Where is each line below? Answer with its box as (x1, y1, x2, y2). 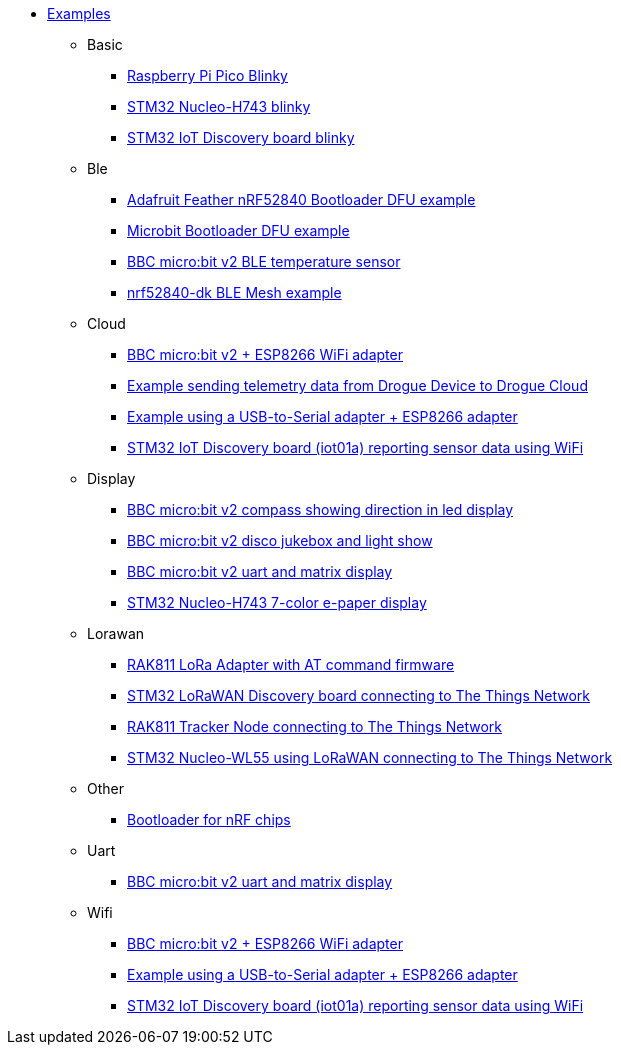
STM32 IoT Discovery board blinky (127, 129, 355, 146)
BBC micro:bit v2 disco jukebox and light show (127, 532, 433, 549)
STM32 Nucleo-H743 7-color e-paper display (127, 594, 427, 611)
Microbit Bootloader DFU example (127, 222, 350, 239)
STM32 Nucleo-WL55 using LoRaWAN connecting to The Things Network (127, 749, 613, 766)
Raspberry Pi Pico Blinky (127, 67, 288, 84)
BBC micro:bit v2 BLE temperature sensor (127, 253, 401, 270)
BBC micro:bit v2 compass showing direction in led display (127, 501, 514, 518)
